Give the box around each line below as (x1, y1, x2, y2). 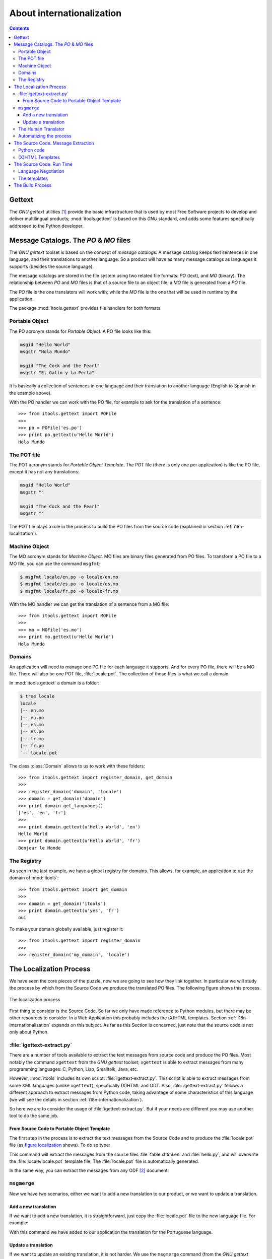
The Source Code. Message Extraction (14, 140, 94, 146)
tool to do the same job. (9, 1113, 59, 1119)
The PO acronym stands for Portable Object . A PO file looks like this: (9, 328, 152, 334)
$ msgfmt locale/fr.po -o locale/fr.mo (20, 588, 118, 594)
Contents (9, 25, 30, 31)
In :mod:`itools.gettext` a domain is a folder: (9, 680, 100, 686)
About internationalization (9, 8, 122, 19)
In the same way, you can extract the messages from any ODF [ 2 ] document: (9, 1167, 169, 1173)
